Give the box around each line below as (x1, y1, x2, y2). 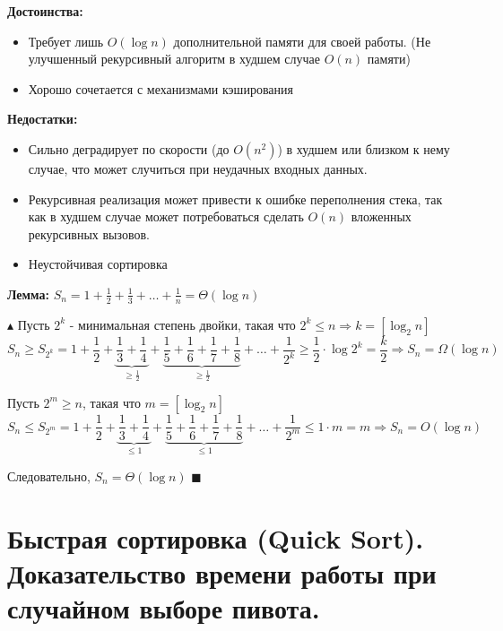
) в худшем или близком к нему (277, 139, 450, 158)
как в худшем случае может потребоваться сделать (28, 207, 304, 226)
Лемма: (7, 284, 49, 303)
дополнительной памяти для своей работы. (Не (173, 31, 431, 50)
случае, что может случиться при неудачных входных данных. (28, 159, 368, 177)
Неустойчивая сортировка (28, 255, 168, 273)
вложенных (351, 207, 412, 226)
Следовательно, (7, 467, 91, 485)
